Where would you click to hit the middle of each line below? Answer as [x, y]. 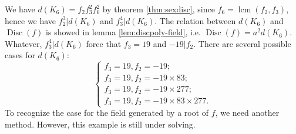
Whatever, [23, 43]
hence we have [31, 20]
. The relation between [195, 20]
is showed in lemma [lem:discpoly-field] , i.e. [123, 32]
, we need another [247, 113]
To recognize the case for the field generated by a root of [107, 113]
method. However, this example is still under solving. [100, 124]
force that [104, 43]
